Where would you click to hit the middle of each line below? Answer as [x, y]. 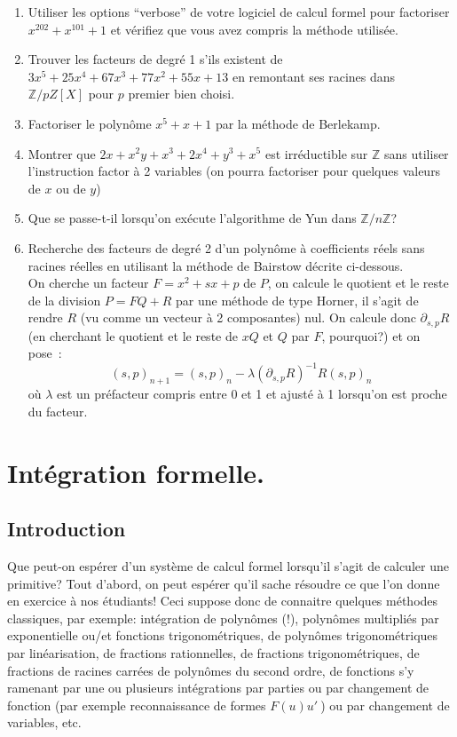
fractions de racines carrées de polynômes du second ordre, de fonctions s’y [211, 670]
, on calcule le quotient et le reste [358, 283]
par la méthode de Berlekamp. [298, 123]
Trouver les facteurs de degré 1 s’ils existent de [155, 59]
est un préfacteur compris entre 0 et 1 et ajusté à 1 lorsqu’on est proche [252, 394]
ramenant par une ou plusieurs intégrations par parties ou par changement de [218, 688]
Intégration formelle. [136, 472]
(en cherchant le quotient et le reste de [133, 335]
